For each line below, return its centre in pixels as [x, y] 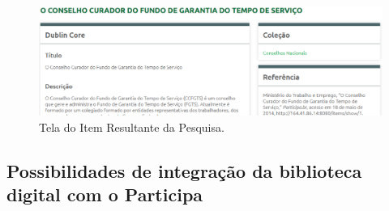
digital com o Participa [105, 194]
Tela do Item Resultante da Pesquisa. [132, 127]
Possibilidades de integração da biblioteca [184, 170]
